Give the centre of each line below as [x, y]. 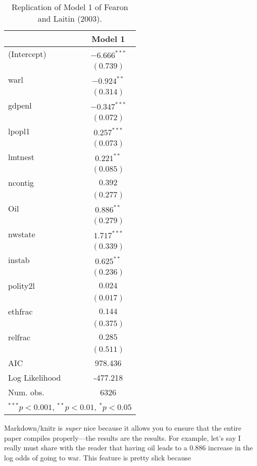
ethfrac [20, 311]
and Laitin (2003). [70, 18]
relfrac [19, 337]
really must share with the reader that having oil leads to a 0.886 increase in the [128, 448]
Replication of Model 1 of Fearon [70, 7]
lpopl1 [19, 131]
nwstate [22, 234]
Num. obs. [26, 392]
